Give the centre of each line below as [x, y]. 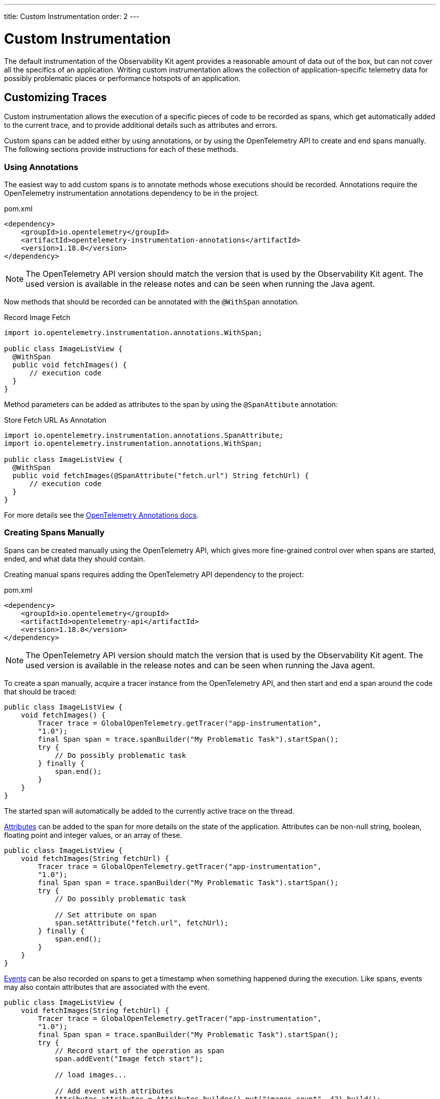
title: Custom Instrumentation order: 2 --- [72, 16]
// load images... [91, 1075]
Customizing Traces [56, 97]
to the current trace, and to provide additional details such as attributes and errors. [141, 125]
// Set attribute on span [106, 915]
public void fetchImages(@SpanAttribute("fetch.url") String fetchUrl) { [160, 476]
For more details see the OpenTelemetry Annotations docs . [101, 515]
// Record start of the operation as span [140, 1050]
